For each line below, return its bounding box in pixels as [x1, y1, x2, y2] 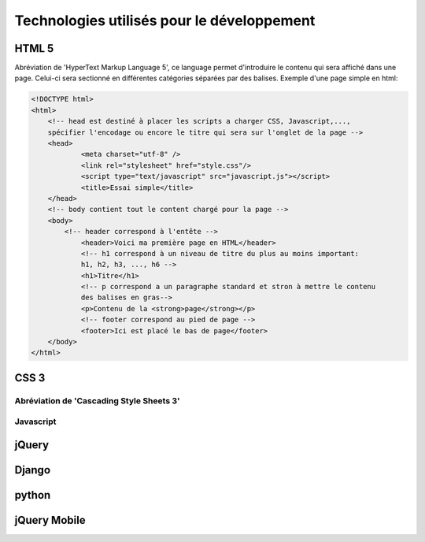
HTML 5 [14, 42, 54, 55]
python [14, 488, 51, 502]
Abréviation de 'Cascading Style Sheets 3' [14, 395, 180, 406]
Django [14, 463, 51, 477]
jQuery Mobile [14, 514, 86, 527]
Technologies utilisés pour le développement [14, 12, 316, 29]
